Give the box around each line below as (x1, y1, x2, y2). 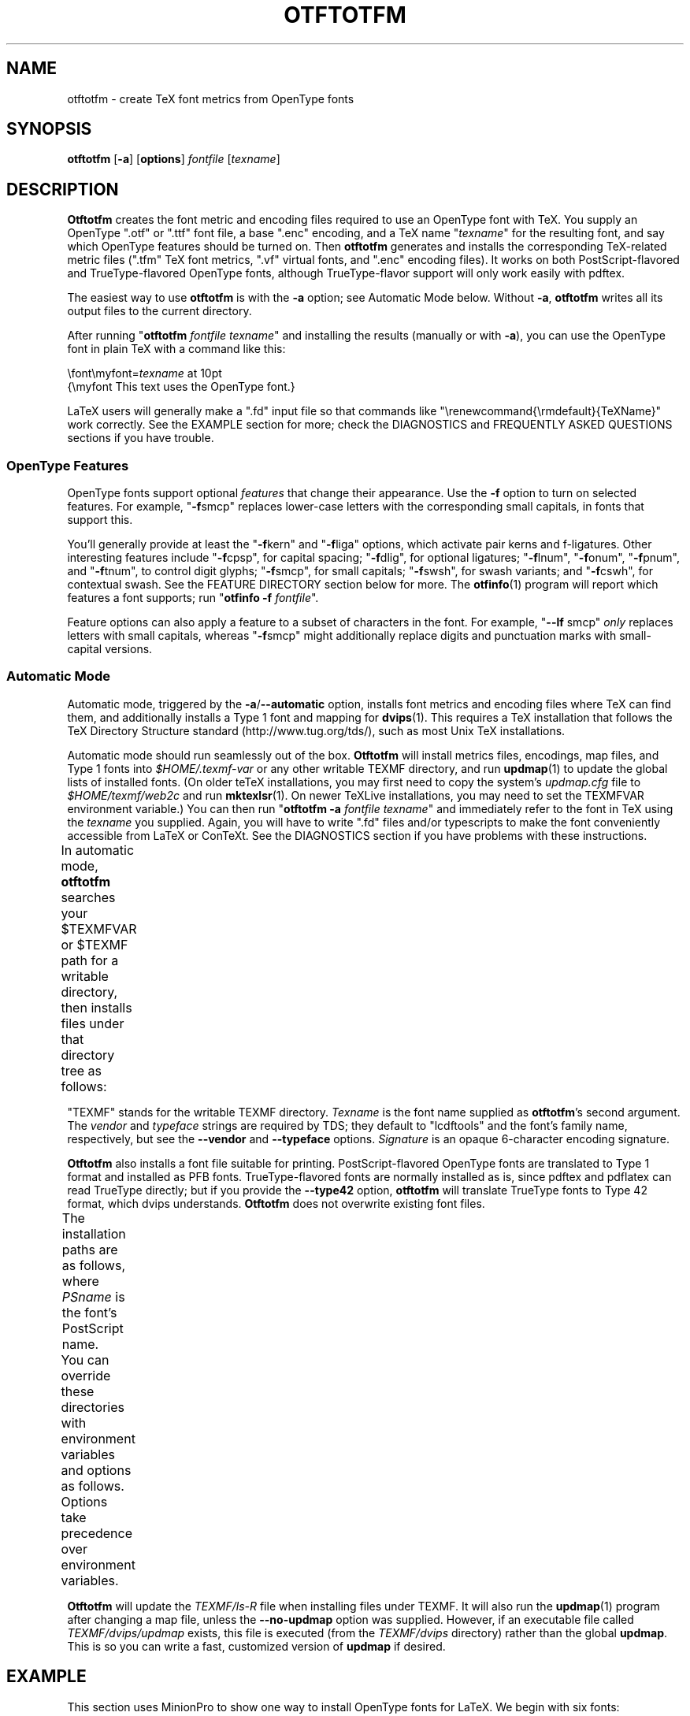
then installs (61, 999, 132, 1016)
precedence (61, 1525, 133, 1541)
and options (61, 1462, 132, 1478)
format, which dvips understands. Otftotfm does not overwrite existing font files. (67, 1196, 485, 1210)
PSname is (61, 1288, 125, 1305)
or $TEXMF (61, 936, 128, 953)
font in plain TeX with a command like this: (67, 342, 286, 356)
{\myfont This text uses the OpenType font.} (67, 380, 295, 394)
